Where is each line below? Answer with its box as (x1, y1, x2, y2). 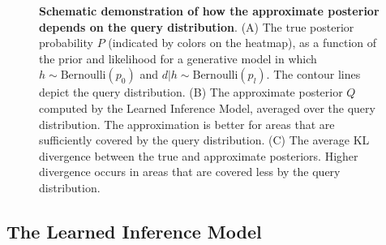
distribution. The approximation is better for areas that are (39, 115, 335, 132)
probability (39, 34, 93, 51)
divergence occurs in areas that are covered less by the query (39, 163, 341, 180)
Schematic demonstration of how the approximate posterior (39, 2, 380, 19)
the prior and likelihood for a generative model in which (39, 49, 317, 67)
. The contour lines (266, 66, 361, 83)
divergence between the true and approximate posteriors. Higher (39, 147, 358, 164)
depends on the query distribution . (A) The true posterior (39, 18, 354, 35)
